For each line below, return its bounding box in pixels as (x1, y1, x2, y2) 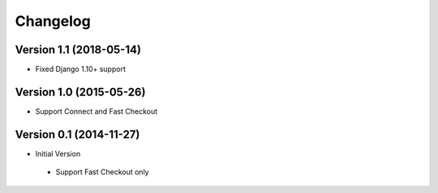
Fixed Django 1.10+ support (35, 65, 126, 74)
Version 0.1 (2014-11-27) (15, 128, 140, 141)
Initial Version (35, 149, 81, 158)
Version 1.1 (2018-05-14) (15, 43, 142, 57)
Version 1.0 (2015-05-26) (15, 85, 146, 99)
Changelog (15, 12, 91, 30)
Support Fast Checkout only (55, 167, 149, 177)
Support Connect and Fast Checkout (35, 106, 158, 116)
